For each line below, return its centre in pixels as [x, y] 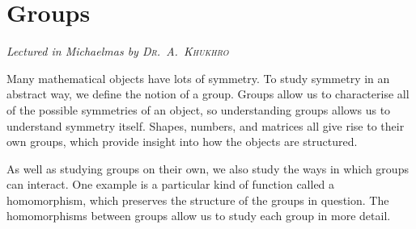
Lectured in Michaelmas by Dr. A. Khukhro [118, 51]
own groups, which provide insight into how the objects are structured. [182, 142]
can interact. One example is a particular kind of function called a [171, 184]
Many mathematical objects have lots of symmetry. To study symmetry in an [198, 78]
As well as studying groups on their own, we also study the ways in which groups [208, 168]
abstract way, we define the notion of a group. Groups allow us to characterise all [208, 94]
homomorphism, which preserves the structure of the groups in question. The [198, 200]
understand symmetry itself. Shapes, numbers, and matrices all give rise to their [206, 125]
